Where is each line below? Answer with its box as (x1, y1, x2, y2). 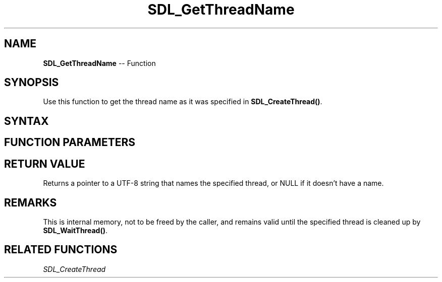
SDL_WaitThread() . (43, 226, 107, 235)
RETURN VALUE (4, 157, 85, 170)
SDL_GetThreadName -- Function (43, 58, 156, 67)
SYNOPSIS (4, 76, 59, 89)
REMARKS (4, 196, 57, 209)
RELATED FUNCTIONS (4, 243, 118, 256)
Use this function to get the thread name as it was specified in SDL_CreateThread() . (43, 97, 322, 106)
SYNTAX (4, 114, 49, 127)
